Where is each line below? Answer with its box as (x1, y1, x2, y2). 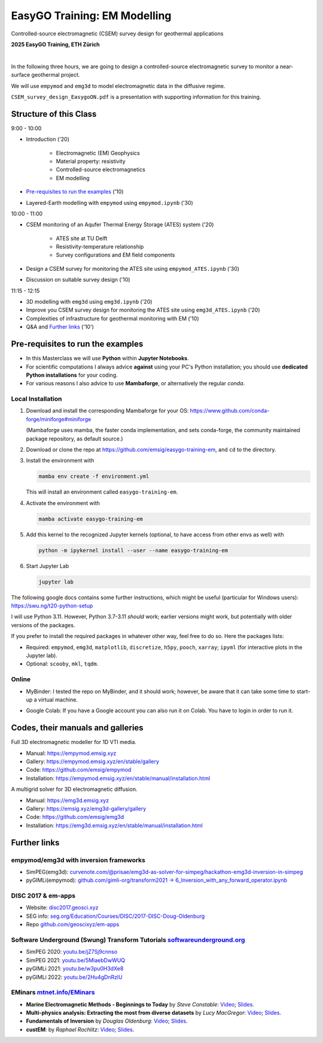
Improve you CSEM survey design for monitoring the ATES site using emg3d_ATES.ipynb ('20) (26, 306, 260, 314)
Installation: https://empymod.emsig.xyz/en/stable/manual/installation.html (26, 775, 211, 782)
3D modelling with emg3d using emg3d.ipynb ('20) (26, 298, 153, 306)
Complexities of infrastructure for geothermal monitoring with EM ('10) (26, 315, 199, 322)
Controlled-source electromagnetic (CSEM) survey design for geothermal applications (11, 30, 224, 37)
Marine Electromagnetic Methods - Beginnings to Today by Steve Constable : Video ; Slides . (26, 1000, 254, 1008)
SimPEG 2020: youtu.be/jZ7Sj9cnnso (26, 948, 118, 956)
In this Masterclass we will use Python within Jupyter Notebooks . (26, 355, 189, 362)
